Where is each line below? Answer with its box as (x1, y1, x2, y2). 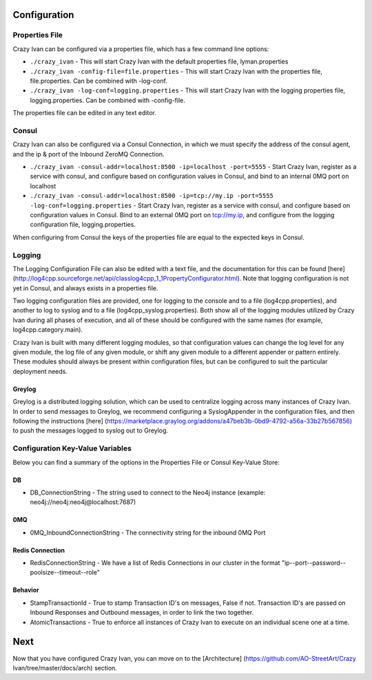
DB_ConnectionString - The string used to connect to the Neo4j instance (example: (30, 488, 266, 497)
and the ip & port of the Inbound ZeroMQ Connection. (12, 150, 165, 158)
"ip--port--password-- (281, 559, 346, 567)
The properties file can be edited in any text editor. (12, 109, 156, 117)
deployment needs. (12, 367, 68, 375)
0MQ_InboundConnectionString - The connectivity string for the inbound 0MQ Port (30, 528, 266, 537)
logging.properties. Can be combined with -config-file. (30, 96, 185, 104)
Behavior (12, 586, 39, 594)
